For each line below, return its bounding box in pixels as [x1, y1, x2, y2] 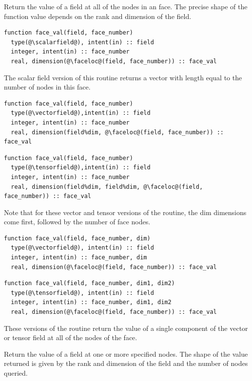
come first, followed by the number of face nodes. [4, 217, 151, 227]
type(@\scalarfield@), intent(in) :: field [11, 38, 154, 46]
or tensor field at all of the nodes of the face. [4, 332, 137, 343]
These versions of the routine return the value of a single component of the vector [4, 323, 248, 333]
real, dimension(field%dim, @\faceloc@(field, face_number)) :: [11, 128, 224, 136]
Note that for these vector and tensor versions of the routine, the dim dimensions [4, 207, 247, 217]
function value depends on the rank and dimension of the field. [4, 11, 192, 21]
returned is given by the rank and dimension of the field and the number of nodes [4, 358, 248, 368]
